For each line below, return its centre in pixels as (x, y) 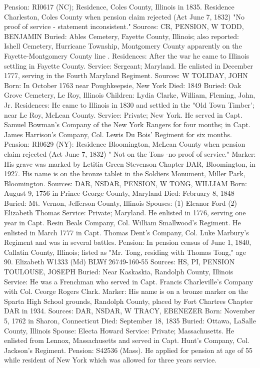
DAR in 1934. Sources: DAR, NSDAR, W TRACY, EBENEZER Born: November (129, 311)
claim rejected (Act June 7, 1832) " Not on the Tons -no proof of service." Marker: (130, 153)
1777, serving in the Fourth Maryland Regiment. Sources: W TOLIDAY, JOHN (126, 75)
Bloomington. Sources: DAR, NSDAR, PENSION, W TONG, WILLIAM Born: (126, 183)
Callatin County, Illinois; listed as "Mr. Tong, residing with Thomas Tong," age (125, 252)
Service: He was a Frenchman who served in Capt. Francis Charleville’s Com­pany (129, 281)
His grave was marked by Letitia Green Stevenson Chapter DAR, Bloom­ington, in (130, 163)
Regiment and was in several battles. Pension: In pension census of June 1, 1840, (128, 242)
